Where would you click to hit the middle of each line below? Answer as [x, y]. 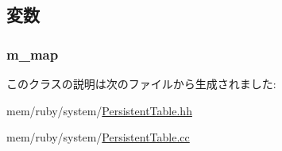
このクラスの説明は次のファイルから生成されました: [141, 83]
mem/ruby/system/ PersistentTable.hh [99, 110]
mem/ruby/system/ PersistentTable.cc [98, 137]
